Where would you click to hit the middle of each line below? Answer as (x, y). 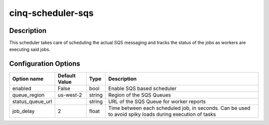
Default (67, 76)
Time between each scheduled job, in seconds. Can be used (179, 108)
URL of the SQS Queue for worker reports (157, 102)
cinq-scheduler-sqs (52, 13)
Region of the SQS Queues (140, 95)
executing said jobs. (30, 49)
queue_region (28, 95)
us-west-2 (70, 95)
